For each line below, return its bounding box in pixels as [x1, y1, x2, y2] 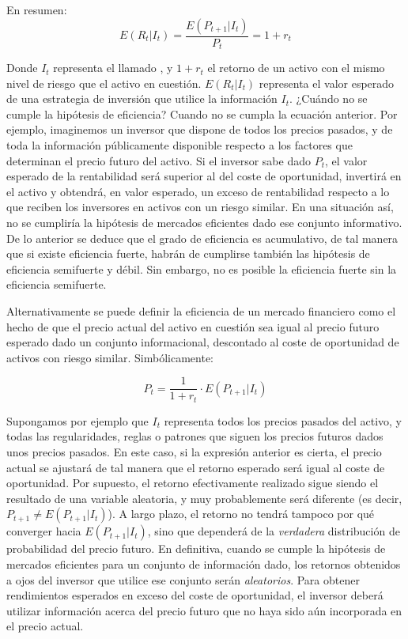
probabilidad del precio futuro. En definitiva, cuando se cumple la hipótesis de [6, 540, 386, 557]
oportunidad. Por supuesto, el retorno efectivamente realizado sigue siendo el [6, 475, 379, 491]
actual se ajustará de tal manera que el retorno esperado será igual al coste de [6, 459, 385, 475]
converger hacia [6, 523, 81, 539]
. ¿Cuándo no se [289, 90, 368, 107]
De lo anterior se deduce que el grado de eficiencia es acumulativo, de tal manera [6, 229, 399, 246]
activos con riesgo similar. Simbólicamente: [6, 349, 214, 365]
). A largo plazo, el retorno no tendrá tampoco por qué [108, 505, 375, 522]
